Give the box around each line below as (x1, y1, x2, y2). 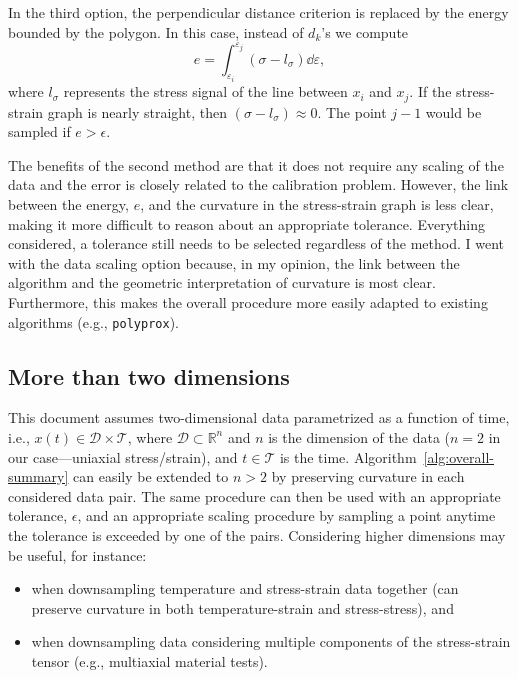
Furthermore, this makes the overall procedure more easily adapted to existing (8, 291, 488, 312)
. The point (317, 101, 387, 122)
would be (425, 101, 482, 122)
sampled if (8, 121, 71, 142)
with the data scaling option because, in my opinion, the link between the (8, 252, 460, 273)
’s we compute (321, 21, 409, 42)
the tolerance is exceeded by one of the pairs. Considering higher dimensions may (8, 524, 506, 545)
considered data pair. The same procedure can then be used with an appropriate (8, 485, 501, 506)
